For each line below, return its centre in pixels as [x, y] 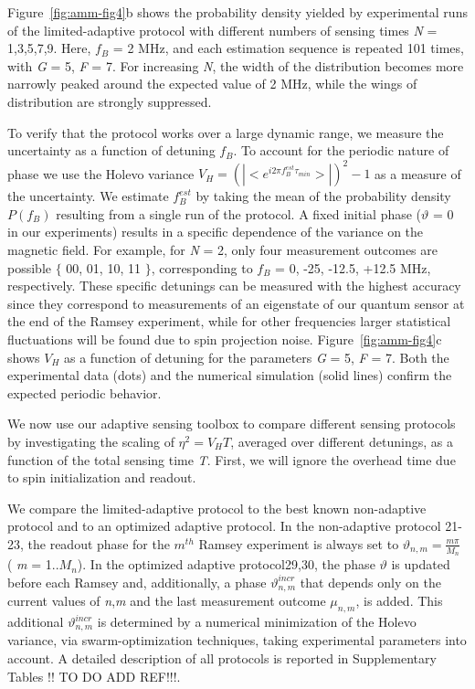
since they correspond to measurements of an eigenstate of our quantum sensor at [236, 303]
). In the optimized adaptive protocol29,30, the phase [226, 564]
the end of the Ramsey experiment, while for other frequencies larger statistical [229, 321]
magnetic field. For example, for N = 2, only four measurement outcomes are [222, 250]
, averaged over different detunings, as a [342, 441]
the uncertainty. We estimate [88, 196]
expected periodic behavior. [84, 392]
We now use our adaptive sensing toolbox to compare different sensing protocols [232, 424]
